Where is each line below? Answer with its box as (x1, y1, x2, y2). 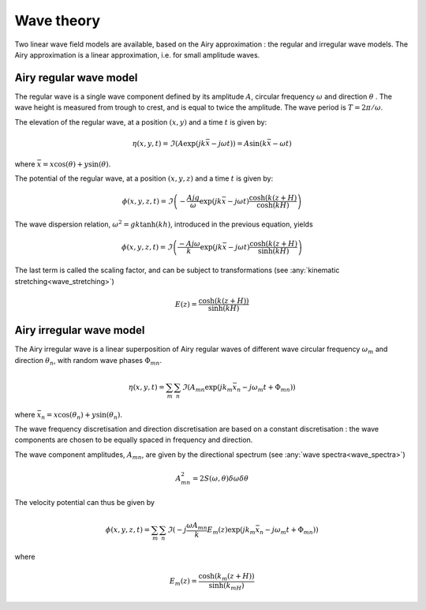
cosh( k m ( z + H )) (198, 572, 256, 583)
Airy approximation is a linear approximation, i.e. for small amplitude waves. (14, 50, 260, 59)
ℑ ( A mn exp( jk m (181, 383, 233, 394)
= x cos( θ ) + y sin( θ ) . (42, 159, 111, 169)
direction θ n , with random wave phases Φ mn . (14, 355, 162, 367)
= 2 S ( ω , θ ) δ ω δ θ (192, 473, 248, 483)
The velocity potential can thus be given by (14, 498, 155, 507)
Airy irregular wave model (14, 324, 145, 337)
